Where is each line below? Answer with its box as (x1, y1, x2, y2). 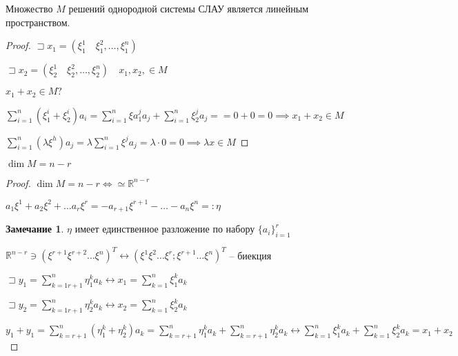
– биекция (229, 248, 272, 262)
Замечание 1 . (6, 221, 64, 236)
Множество (6, 1, 53, 15)
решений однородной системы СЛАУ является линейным (68, 1, 308, 15)
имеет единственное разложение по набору (74, 221, 255, 236)
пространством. (6, 14, 70, 29)
